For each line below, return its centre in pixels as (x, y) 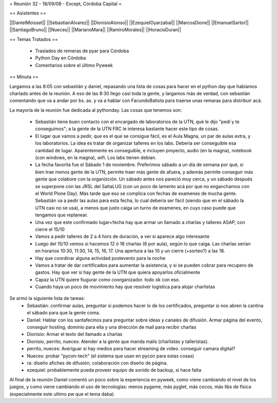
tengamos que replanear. (62, 215)
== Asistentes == (28, 13)
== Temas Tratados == (34, 39)
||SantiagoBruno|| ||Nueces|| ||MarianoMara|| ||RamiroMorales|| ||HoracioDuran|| (95, 30)
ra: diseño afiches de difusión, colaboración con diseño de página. (97, 363)
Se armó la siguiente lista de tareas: (47, 298)
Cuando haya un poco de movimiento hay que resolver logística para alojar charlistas (125, 287)
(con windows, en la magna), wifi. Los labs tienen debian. (96, 158)
